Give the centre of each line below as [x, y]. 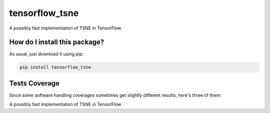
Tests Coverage [34, 83]
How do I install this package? [57, 42]
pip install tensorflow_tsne [55, 67]
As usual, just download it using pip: [46, 54]
